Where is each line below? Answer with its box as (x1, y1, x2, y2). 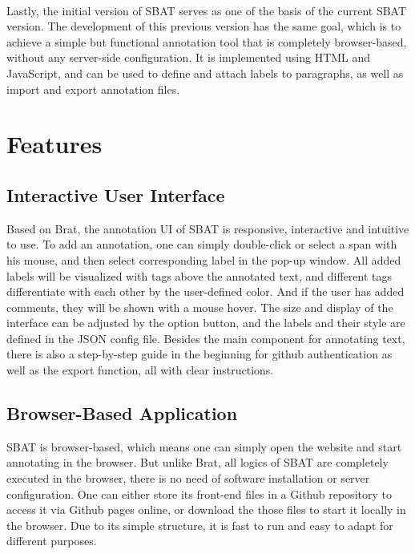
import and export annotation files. (6, 80, 180, 97)
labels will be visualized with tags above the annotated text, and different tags (6, 267, 393, 284)
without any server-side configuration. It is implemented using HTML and (6, 49, 371, 66)
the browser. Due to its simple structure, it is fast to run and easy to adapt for (6, 516, 393, 533)
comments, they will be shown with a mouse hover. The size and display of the (6, 298, 393, 315)
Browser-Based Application (6, 401, 238, 426)
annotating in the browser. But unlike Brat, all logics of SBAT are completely (6, 454, 389, 471)
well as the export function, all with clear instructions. (6, 362, 274, 378)
